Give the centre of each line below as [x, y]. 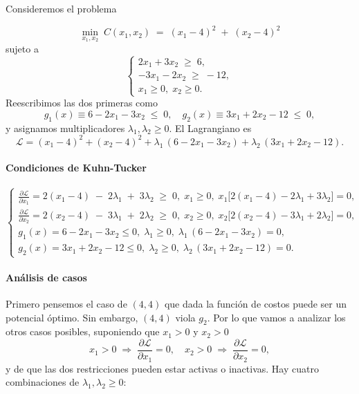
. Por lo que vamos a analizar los [276, 317]
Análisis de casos [46, 277]
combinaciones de [43, 382]
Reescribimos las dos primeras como [82, 103]
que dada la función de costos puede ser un [256, 304]
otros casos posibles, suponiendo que [83, 331]
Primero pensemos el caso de [66, 304]
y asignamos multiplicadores [65, 128]
